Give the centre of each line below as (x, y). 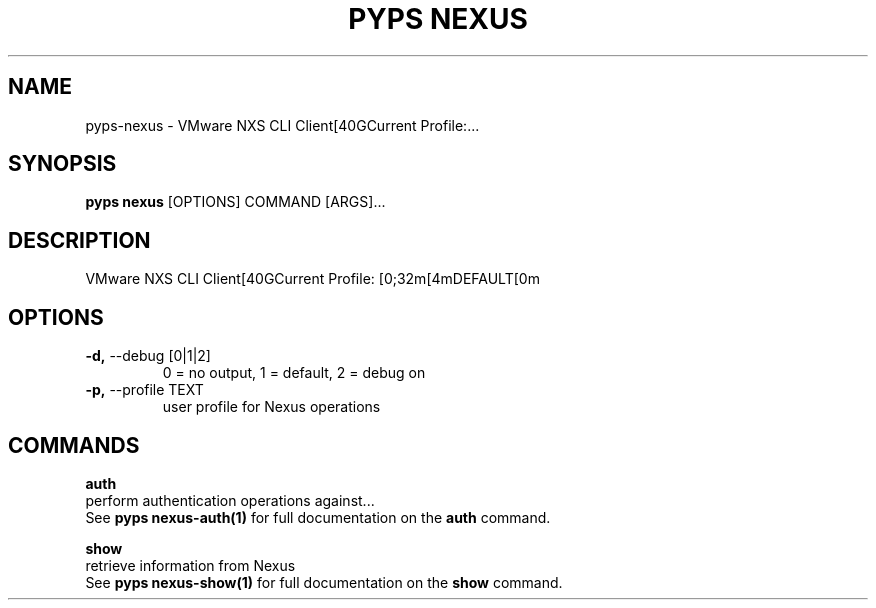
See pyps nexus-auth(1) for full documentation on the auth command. (318, 517)
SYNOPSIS (62, 164)
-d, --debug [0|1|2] (148, 356)
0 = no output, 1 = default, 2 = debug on (294, 373)
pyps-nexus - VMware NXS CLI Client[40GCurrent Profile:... (282, 125)
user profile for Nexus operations (271, 407)
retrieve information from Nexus (190, 565)
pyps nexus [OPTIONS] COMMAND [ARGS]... (235, 202)
